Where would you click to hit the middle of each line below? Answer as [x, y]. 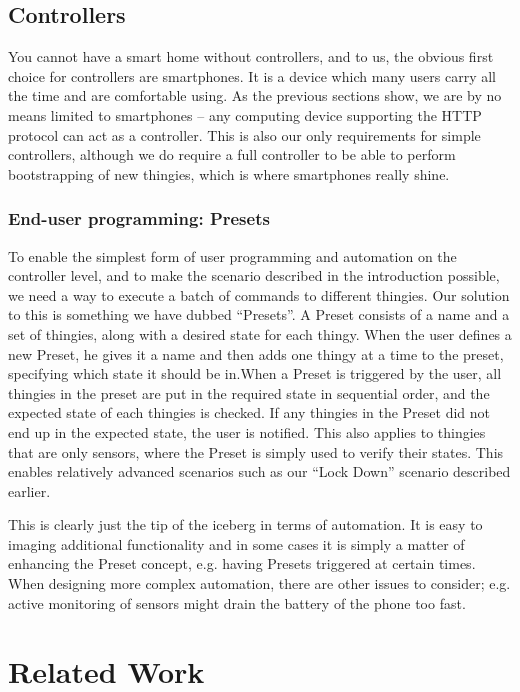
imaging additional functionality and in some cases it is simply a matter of [236, 543]
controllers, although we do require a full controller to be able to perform [232, 154]
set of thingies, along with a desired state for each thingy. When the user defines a [260, 333]
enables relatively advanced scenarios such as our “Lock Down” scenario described [259, 471]
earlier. [29, 490]
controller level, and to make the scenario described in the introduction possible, [254, 275]
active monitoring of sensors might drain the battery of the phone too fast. [237, 602]
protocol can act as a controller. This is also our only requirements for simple [244, 134]
